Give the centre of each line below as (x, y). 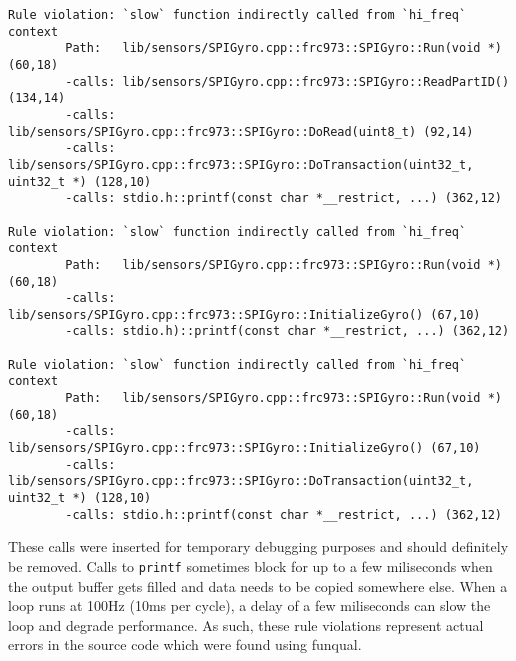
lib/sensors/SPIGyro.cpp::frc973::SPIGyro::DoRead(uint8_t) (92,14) (241, 131)
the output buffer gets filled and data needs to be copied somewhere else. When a (258, 585)
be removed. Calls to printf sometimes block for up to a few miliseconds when (250, 565)
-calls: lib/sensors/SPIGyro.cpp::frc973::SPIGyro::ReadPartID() (287, 81)
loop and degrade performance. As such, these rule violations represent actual (246, 624)
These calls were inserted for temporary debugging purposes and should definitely (258, 546)
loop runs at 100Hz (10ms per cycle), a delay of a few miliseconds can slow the (249, 605)
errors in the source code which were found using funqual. (185, 644)
